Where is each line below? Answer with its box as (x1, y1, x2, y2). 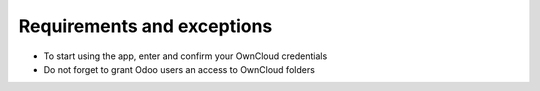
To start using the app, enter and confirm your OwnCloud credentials (43, 50, 328, 62)
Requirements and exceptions (18, 15, 273, 37)
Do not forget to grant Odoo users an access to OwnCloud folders (43, 63, 315, 75)
